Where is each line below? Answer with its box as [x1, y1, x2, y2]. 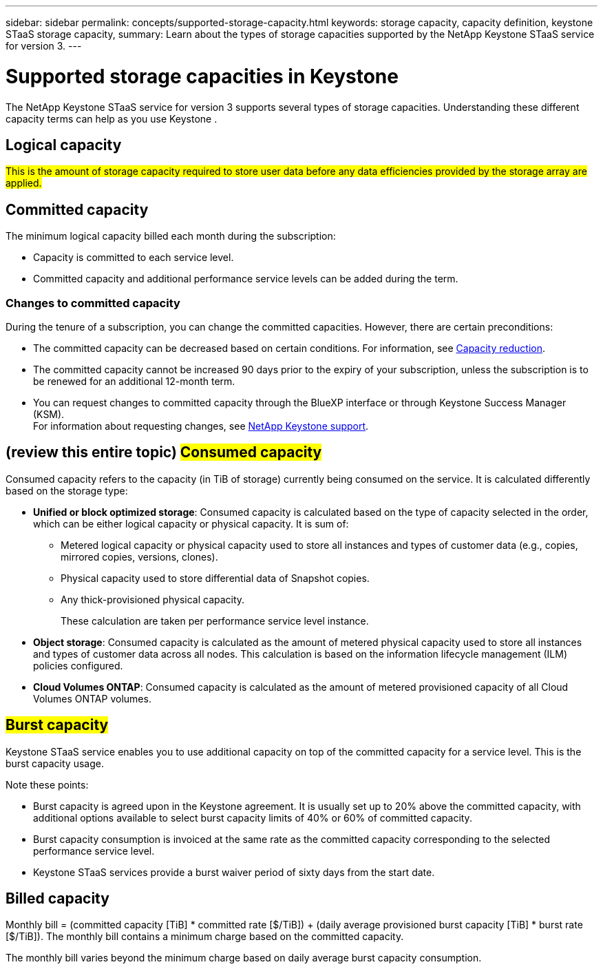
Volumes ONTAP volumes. [33, 692, 151, 705]
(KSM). [33, 408, 65, 420]
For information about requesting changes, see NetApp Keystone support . [33, 419, 369, 432]
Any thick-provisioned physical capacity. [61, 593, 245, 605]
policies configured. [33, 659, 123, 671]
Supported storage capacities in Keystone [6, 64, 399, 88]
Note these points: [6, 778, 89, 791]
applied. [6, 177, 42, 189]
